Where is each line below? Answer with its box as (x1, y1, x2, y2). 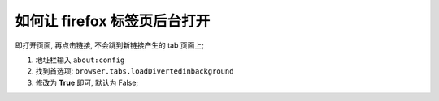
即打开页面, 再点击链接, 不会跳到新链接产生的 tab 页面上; (15, 40, 205, 50)
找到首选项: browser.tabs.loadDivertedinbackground (35, 66, 234, 76)
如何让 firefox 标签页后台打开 (15, 12, 211, 30)
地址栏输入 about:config (35, 55, 125, 65)
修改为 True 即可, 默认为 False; (35, 78, 139, 87)
